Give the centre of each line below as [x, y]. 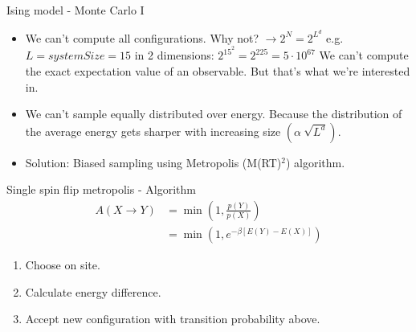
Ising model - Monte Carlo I [75, 10]
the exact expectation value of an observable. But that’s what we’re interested [218, 70]
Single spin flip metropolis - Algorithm [101, 189]
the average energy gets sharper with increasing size [153, 131]
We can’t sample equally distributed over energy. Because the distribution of [214, 114]
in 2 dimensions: [174, 55]
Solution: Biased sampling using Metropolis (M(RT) [153, 162]
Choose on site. [63, 264]
